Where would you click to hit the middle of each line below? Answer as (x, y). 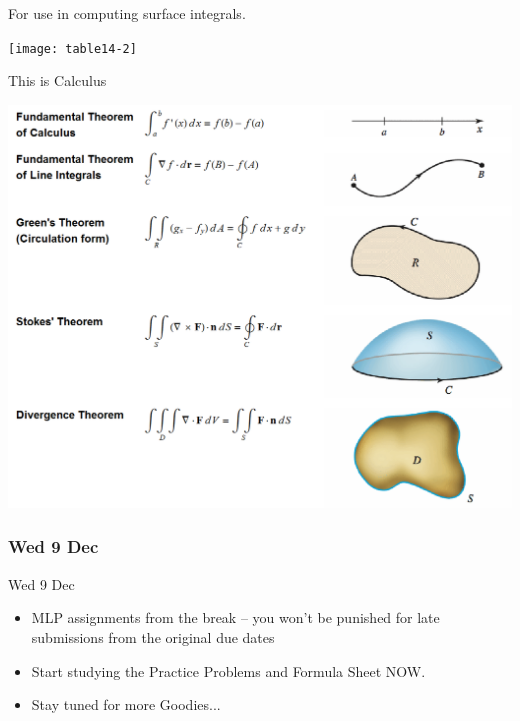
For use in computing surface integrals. (127, 13)
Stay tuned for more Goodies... (126, 704)
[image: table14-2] (72, 48)
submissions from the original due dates (153, 636)
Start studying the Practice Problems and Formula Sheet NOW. (228, 670)
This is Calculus (57, 80)
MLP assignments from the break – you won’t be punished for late (235, 617)
